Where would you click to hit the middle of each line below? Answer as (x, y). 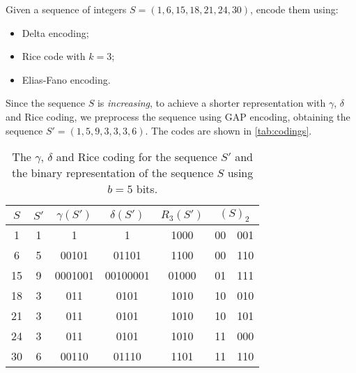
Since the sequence (46, 103)
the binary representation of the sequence (113, 173)
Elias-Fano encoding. (66, 79)
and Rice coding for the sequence (137, 157)
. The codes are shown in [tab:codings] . (229, 130)
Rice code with (54, 56)
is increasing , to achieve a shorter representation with (211, 103)
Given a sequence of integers (66, 9)
